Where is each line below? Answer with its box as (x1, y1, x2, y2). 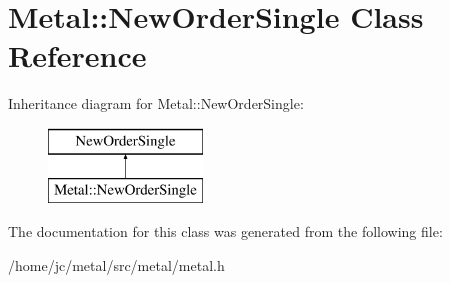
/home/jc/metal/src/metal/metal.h (8, 254, 225, 275)
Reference (8, 35, 147, 76)
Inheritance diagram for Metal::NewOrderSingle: (8, 93, 304, 114)
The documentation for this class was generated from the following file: (8, 221, 443, 242)
